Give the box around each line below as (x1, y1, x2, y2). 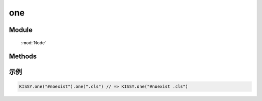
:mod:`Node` (21, 39, 47, 46)
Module (9, 26, 33, 34)
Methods (9, 52, 37, 61)
